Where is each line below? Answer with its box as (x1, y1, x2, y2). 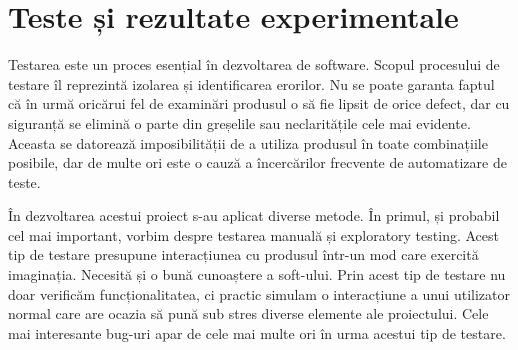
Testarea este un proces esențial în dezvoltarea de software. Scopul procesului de (8, 54, 500, 75)
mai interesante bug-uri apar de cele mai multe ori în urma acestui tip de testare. (8, 322, 506, 343)
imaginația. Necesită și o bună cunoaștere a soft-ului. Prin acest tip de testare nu (8, 264, 506, 285)
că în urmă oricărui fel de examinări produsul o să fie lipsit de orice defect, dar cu (8, 93, 510, 114)
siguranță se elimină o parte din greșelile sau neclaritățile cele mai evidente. (8, 112, 471, 133)
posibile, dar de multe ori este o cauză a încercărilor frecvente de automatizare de (8, 152, 507, 173)
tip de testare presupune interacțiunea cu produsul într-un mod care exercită (8, 244, 479, 265)
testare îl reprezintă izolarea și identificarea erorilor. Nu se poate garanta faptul (8, 73, 495, 94)
